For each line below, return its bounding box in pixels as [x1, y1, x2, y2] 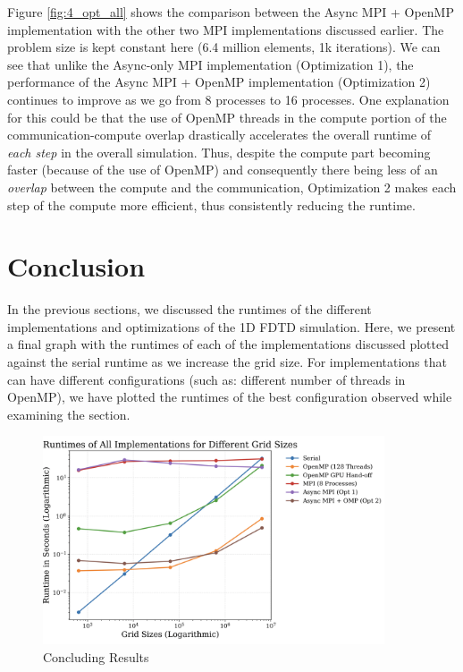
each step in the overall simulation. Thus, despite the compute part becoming [7, 142, 431, 161]
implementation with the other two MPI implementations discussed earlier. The [7, 20, 444, 38]
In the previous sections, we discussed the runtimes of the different [7, 300, 372, 319]
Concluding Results [43, 647, 149, 666]
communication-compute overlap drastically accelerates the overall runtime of [7, 125, 431, 144]
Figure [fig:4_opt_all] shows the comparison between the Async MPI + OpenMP [7, 3, 454, 21]
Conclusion [7, 248, 146, 285]
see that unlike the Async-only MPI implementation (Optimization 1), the [7, 55, 414, 73]
